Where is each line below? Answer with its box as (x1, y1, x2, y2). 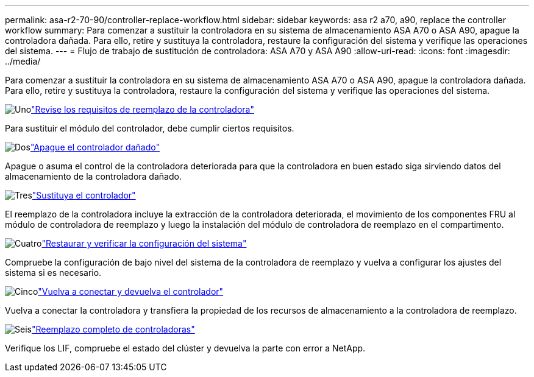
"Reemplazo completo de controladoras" (31, 324, 195, 334)
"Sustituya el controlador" (32, 190, 136, 200)
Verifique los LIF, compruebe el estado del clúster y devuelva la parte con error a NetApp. (5, 343, 366, 353)
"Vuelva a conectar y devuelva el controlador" (38, 286, 224, 297)
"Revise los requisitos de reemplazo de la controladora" (31, 104, 254, 115)
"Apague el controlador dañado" (30, 142, 160, 152)
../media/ (5, 56, 41, 66)
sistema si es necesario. (5, 267, 102, 278)
